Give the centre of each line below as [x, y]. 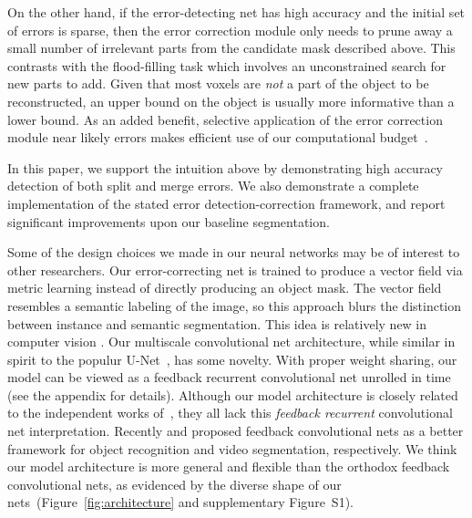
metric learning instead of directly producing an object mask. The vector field [225, 288]
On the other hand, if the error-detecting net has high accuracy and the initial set [236, 12]
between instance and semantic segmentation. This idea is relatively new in [217, 323]
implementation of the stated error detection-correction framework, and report [226, 203]
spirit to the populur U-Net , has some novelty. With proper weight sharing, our [232, 359]
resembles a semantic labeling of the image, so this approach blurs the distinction [235, 305]
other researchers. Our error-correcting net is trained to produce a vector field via [235, 269]
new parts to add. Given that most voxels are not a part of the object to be [218, 83]
